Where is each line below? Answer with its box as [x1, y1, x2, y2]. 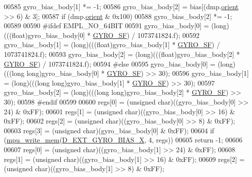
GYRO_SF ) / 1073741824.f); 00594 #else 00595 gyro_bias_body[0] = [4, 58, 216, 69]
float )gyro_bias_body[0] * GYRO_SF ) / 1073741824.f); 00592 [12, 30, 200, 40]
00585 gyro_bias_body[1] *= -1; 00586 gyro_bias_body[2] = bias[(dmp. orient [4, 1, 239, 11]
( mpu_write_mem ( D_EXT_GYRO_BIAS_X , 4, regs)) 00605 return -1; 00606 [4, 135, 243, 145]
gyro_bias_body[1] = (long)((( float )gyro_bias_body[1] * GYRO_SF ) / [4, 39, 220, 50]
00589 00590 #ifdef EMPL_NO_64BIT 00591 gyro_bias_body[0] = [4, 20, 209, 31]
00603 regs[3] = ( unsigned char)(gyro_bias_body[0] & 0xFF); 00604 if [4, 125, 215, 135]
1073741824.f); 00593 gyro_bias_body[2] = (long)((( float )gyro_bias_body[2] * [4, 49, 240, 59]
